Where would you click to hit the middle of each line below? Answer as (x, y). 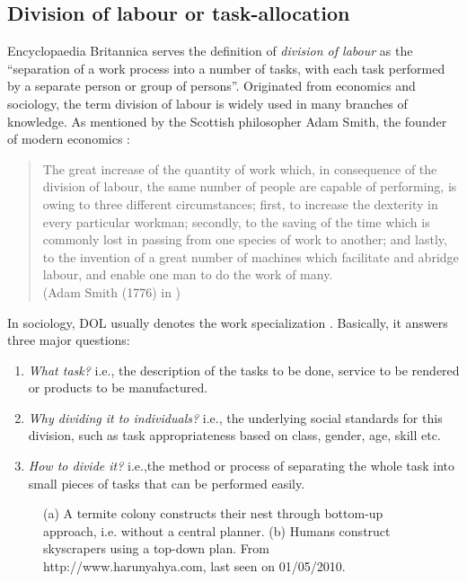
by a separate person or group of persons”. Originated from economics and (211, 86)
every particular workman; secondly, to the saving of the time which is (236, 221)
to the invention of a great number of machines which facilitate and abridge (251, 256)
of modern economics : (69, 139)
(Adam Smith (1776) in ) (112, 291)
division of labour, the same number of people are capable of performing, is (250, 186)
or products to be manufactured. (118, 388)
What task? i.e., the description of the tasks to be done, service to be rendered (244, 370)
